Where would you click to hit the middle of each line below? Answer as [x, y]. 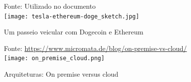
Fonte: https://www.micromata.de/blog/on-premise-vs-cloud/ [95, 48]
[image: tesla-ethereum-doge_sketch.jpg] [72, 16]
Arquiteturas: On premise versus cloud [61, 74]
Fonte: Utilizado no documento [50, 6]
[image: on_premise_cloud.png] [54, 58]
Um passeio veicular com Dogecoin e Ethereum [74, 32]
